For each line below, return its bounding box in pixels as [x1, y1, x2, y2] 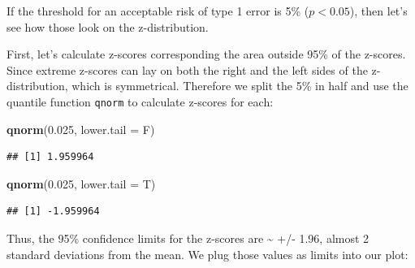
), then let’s [349, 2, 408, 19]
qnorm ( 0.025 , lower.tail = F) [6, 120, 155, 137]
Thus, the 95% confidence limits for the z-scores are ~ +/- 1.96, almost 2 [6, 230, 370, 246]
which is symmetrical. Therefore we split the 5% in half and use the [71, 77, 409, 94]
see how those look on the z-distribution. [6, 18, 209, 35]
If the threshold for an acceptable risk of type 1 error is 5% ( [6, 2, 309, 19]
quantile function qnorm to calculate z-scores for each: [6, 93, 274, 110]
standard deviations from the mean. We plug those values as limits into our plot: [6, 245, 409, 262]
